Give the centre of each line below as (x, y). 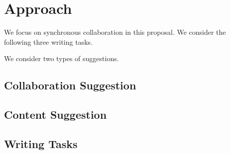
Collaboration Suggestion (70, 85)
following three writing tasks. (48, 41)
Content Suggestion (56, 115)
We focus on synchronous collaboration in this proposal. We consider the (115, 32)
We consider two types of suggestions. (61, 58)
